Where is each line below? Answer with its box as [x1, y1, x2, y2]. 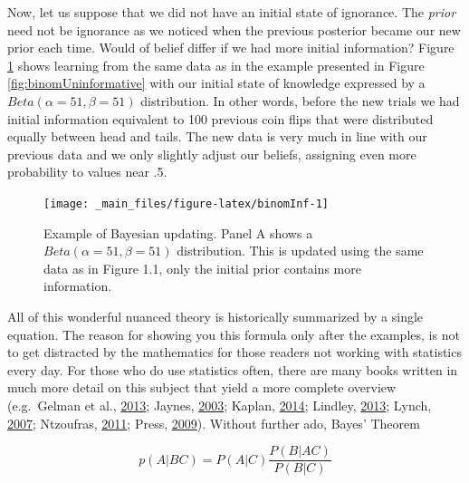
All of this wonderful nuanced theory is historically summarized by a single [7, 306, 424, 325]
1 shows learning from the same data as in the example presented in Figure [7, 55, 425, 74]
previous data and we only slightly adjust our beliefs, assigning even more [7, 144, 416, 163]
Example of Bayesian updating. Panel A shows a [43, 223, 313, 242]
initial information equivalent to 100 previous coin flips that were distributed [7, 109, 434, 128]
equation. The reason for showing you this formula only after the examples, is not [7, 324, 460, 343]
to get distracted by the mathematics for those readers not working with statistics [7, 343, 462, 362]
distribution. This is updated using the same [177, 241, 424, 260]
